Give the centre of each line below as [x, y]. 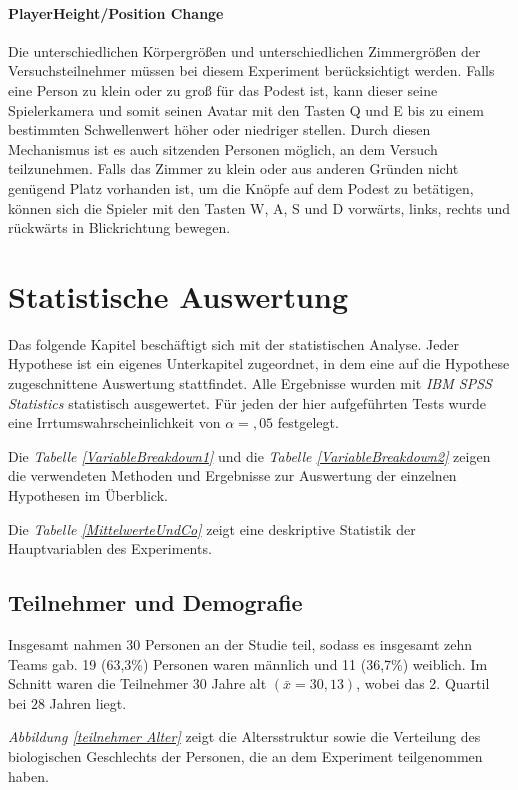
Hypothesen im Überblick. [88, 495]
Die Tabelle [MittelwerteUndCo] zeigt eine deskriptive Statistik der [212, 528]
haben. [28, 775]
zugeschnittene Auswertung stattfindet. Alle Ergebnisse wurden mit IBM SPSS [250, 383]
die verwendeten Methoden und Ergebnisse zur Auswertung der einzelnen [232, 475]
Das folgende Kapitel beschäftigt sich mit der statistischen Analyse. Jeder [233, 343]
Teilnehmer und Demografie [155, 602]
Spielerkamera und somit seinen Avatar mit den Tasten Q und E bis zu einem [246, 109]
